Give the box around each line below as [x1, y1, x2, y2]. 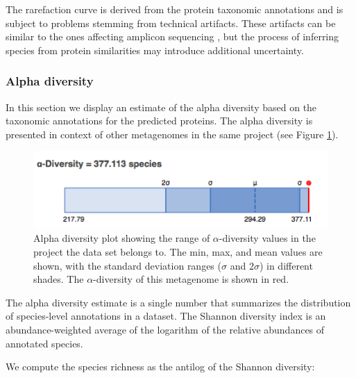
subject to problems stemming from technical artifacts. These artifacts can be [6, 15, 336, 30]
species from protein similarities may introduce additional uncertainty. [6, 42, 304, 57]
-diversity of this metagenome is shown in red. [93, 272, 289, 286]
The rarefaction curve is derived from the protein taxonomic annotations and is [6, 2, 344, 16]
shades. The [33, 272, 84, 286]
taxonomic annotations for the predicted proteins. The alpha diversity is [6, 113, 313, 128]
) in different [259, 258, 313, 272]
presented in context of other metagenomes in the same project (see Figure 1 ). [6, 126, 339, 141]
